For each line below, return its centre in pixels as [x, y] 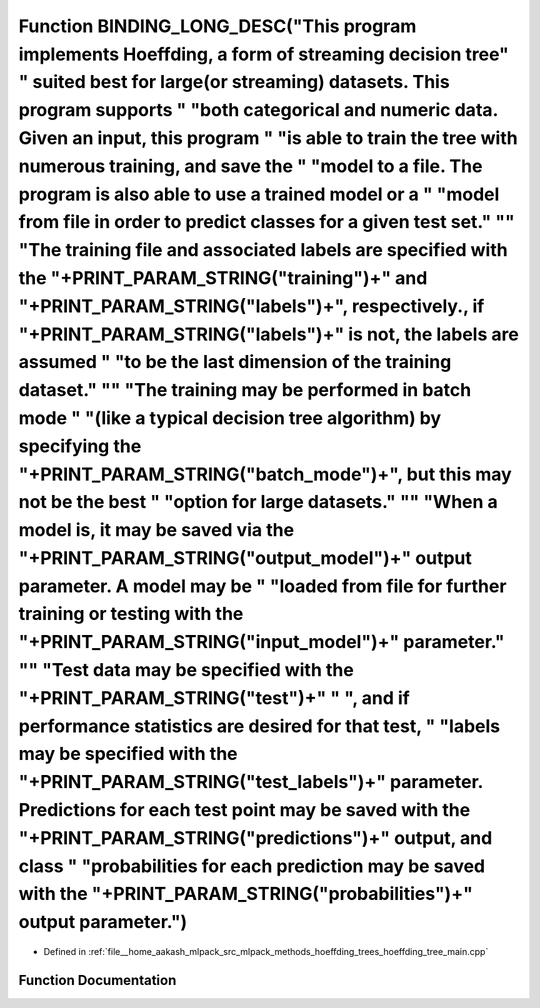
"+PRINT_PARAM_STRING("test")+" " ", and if [214, 697]
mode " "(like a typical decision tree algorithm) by [230, 417]
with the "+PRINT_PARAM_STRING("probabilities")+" [246, 894]
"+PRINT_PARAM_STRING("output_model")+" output [245, 557]
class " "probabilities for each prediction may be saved [251, 866]
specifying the [80, 446]
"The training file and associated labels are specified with [263, 250]
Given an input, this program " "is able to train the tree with [268, 137]
